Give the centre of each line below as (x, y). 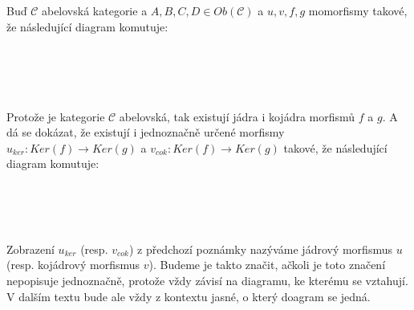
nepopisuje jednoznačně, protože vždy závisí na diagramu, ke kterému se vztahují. (207, 280)
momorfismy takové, (358, 10)
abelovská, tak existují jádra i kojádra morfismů (237, 116)
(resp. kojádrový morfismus (73, 265)
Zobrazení (30, 249)
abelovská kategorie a (94, 10)
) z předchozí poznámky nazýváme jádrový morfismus (260, 249)
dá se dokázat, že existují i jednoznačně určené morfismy (146, 132)
